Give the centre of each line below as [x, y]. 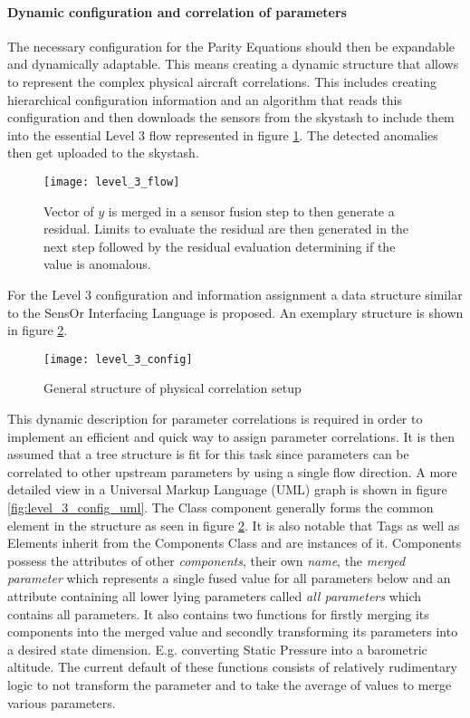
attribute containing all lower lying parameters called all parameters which [215, 595]
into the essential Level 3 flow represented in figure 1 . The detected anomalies [223, 134]
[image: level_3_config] [118, 359]
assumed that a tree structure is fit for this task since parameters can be [208, 454]
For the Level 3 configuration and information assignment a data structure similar [235, 294]
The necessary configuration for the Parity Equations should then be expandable [231, 46]
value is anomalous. [97, 264]
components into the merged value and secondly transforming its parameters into [233, 632]
